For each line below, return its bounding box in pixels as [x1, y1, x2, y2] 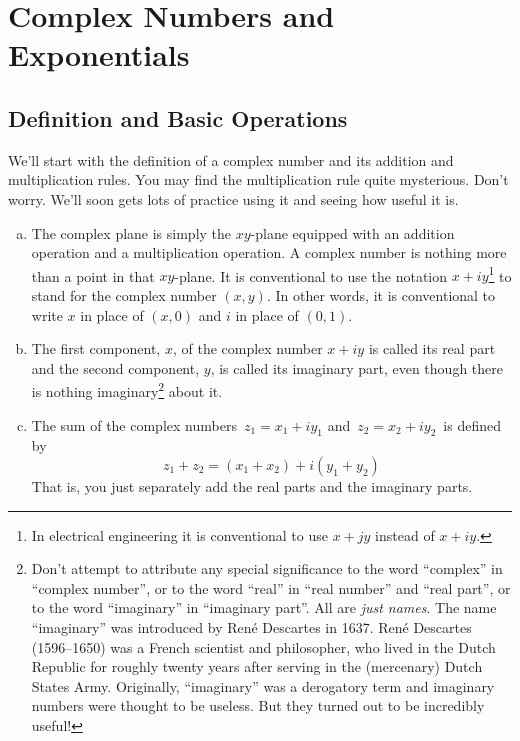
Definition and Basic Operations [8, 102, 348, 133]
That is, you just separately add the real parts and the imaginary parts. [31, 476, 473, 496]
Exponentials [8, 34, 190, 75]
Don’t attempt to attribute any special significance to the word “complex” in [31, 558, 503, 579]
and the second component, [31, 357, 200, 378]
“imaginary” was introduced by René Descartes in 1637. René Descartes [31, 616, 472, 637]
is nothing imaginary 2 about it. [31, 378, 223, 402]
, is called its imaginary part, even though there [210, 357, 503, 378]
